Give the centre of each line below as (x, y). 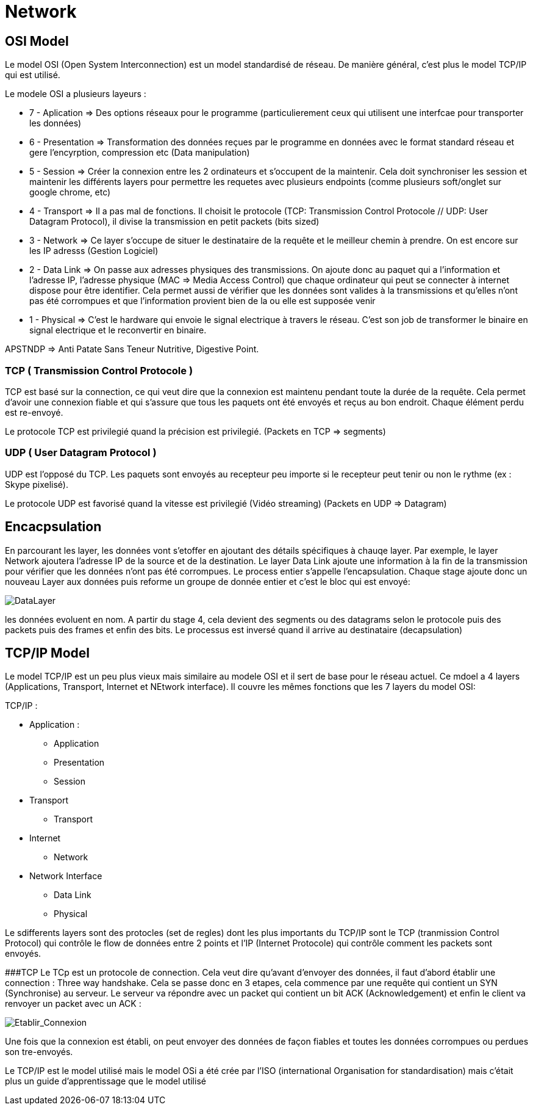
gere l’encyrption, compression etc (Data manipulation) (140, 153)
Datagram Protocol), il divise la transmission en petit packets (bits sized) (174, 222)
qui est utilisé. (33, 75)
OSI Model (37, 41)
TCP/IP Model (48, 653)
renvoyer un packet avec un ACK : (73, 1004)
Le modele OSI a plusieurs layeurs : (76, 94)
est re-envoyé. (34, 412)
